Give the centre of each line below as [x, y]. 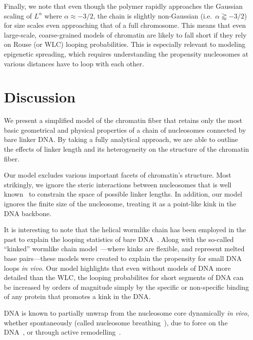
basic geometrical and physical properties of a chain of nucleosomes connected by [125, 130]
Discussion [40, 97]
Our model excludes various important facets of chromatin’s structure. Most [118, 175]
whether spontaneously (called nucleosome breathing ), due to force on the [116, 322]
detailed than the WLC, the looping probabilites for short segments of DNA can [124, 277]
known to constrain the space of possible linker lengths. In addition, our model [123, 194]
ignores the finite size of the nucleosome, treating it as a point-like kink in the [120, 204]
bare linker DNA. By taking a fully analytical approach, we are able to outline [121, 139]
